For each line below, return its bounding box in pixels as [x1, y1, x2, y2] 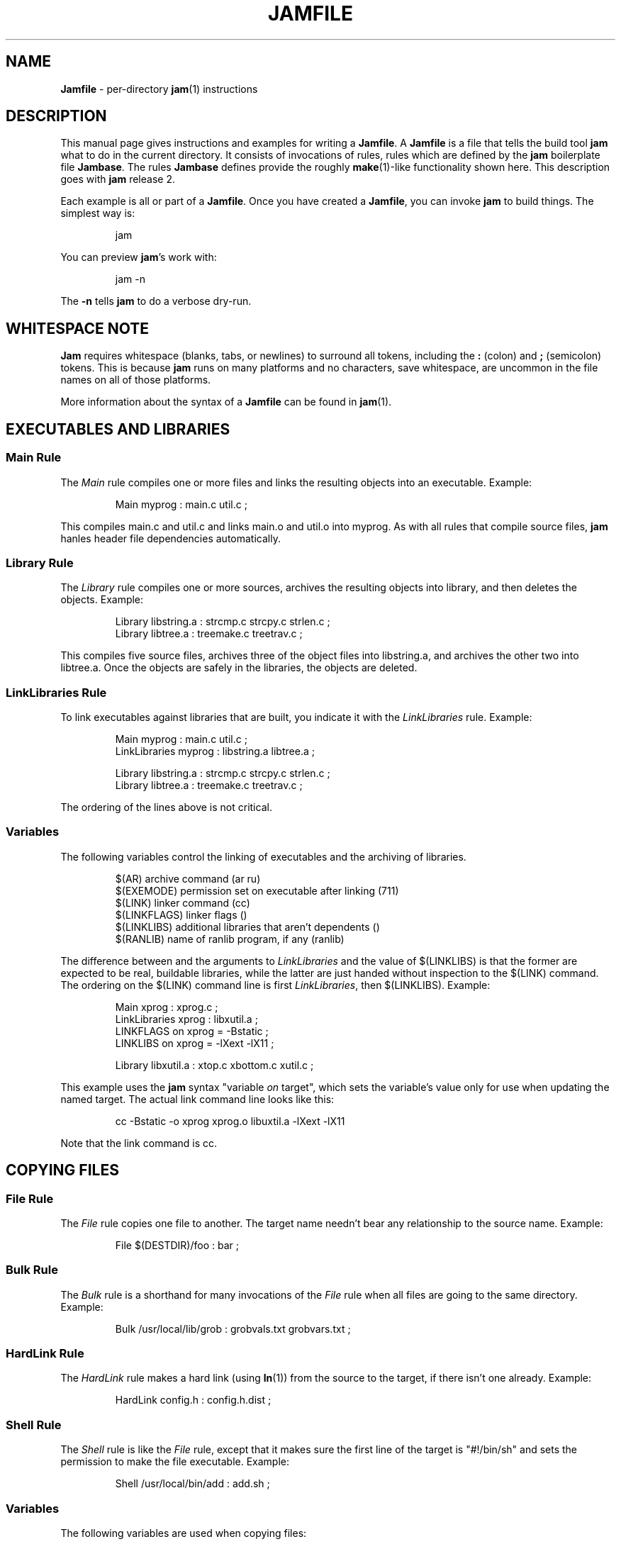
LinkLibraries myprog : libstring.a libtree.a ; [115, 745, 315, 757]
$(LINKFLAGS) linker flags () [115, 908, 247, 921]
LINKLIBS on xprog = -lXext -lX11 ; [115, 1036, 274, 1049]
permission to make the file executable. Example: [60, 1455, 289, 1468]
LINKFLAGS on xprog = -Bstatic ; [115, 1024, 269, 1037]
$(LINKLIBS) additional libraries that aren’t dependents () [115, 920, 380, 933]
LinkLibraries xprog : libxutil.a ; [115, 1012, 258, 1025]
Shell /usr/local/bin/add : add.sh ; [115, 1477, 270, 1490]
